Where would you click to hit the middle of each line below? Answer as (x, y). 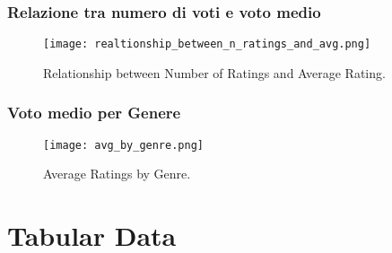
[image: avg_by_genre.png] (123, 145)
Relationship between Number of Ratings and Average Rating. (214, 72)
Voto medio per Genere (94, 113)
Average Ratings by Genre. (117, 174)
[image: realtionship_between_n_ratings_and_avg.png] (207, 44)
